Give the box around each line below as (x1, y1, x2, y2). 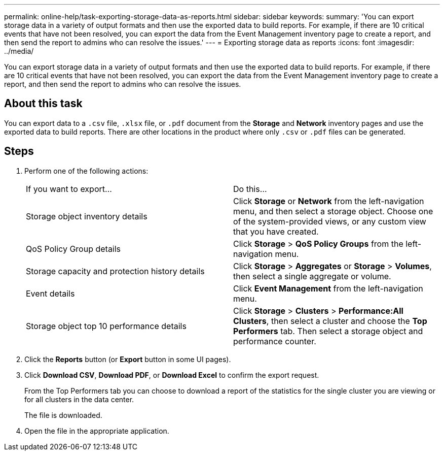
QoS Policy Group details (26, 243, 121, 254)
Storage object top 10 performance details (26, 320, 187, 331)
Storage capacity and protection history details (26, 266, 205, 276)
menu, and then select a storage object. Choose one (233, 206, 433, 216)
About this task (4, 97, 83, 110)
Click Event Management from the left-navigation (233, 283, 423, 294)
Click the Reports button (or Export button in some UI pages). (24, 354, 231, 364)
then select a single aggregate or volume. (233, 271, 391, 281)
